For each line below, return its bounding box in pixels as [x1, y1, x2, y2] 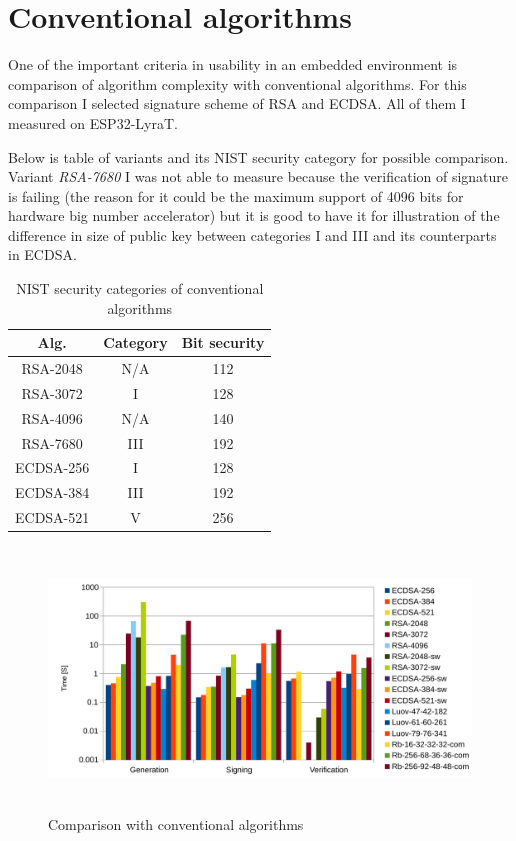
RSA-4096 [21, 407, 83, 428]
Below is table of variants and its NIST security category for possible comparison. [8, 146, 509, 167]
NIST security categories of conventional [16, 278, 264, 299]
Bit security [181, 332, 265, 353]
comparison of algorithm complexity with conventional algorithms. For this [8, 73, 467, 94]
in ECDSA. [8, 244, 77, 265]
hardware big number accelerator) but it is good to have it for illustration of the [8, 205, 500, 226]
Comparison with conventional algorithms [48, 814, 304, 835]
